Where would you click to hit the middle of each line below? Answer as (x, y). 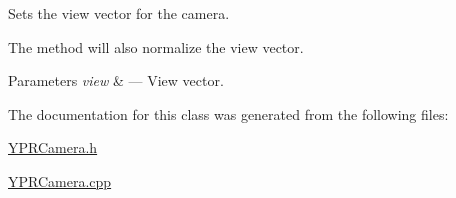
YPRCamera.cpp (60, 180)
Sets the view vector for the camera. (119, 13)
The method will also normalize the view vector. (156, 46)
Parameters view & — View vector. (116, 80)
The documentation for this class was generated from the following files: (228, 113)
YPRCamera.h (53, 147)
